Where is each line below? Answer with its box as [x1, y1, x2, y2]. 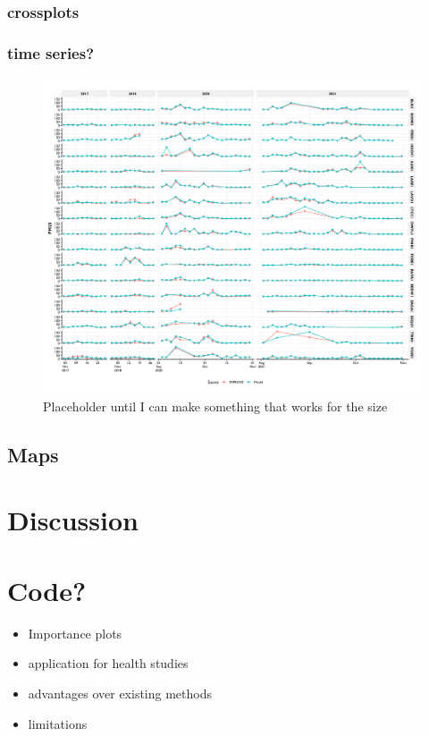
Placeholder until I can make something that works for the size [43, 396, 388, 415]
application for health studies [28, 654, 189, 673]
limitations [28, 714, 88, 732]
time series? [7, 41, 95, 63]
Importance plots [28, 623, 122, 642]
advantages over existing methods [28, 683, 212, 702]
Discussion [7, 502, 139, 538]
